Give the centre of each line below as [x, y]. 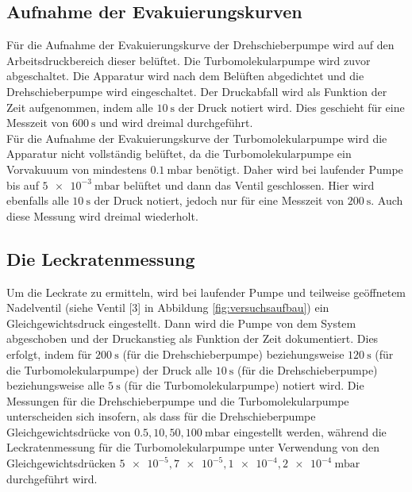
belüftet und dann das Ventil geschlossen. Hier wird [249, 184]
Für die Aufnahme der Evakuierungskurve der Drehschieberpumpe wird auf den [200, 45]
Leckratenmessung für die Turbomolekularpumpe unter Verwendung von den [193, 447]
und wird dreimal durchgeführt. [176, 123]
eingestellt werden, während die [310, 431]
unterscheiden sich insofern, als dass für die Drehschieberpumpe [161, 416]
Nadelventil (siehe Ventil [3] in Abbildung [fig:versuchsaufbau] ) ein [168, 307]
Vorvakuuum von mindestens [77, 169]
